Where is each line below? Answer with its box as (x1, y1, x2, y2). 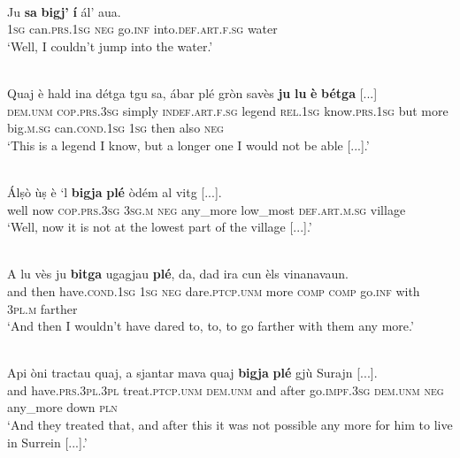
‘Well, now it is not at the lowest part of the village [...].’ (7, 218, 312, 236)
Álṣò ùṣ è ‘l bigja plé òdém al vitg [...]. (7, 182, 222, 201)
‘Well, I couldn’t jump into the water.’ (7, 36, 213, 55)
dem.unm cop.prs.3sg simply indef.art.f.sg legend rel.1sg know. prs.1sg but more (7, 101, 448, 119)
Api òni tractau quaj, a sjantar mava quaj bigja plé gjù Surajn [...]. (7, 363, 378, 382)
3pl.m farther (7, 299, 78, 317)
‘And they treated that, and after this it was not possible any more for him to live (7, 416, 453, 434)
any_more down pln (7, 398, 118, 416)
